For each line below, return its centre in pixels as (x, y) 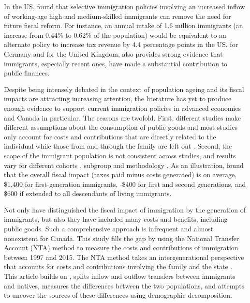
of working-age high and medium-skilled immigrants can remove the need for (118, 16)
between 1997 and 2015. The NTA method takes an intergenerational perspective (124, 257)
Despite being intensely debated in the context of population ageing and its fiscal (124, 89)
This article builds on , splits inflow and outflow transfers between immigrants (120, 276)
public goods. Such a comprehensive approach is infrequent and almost (109, 229)
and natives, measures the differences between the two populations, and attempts (124, 285)
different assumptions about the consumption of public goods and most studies (121, 127)
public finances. (27, 73)
